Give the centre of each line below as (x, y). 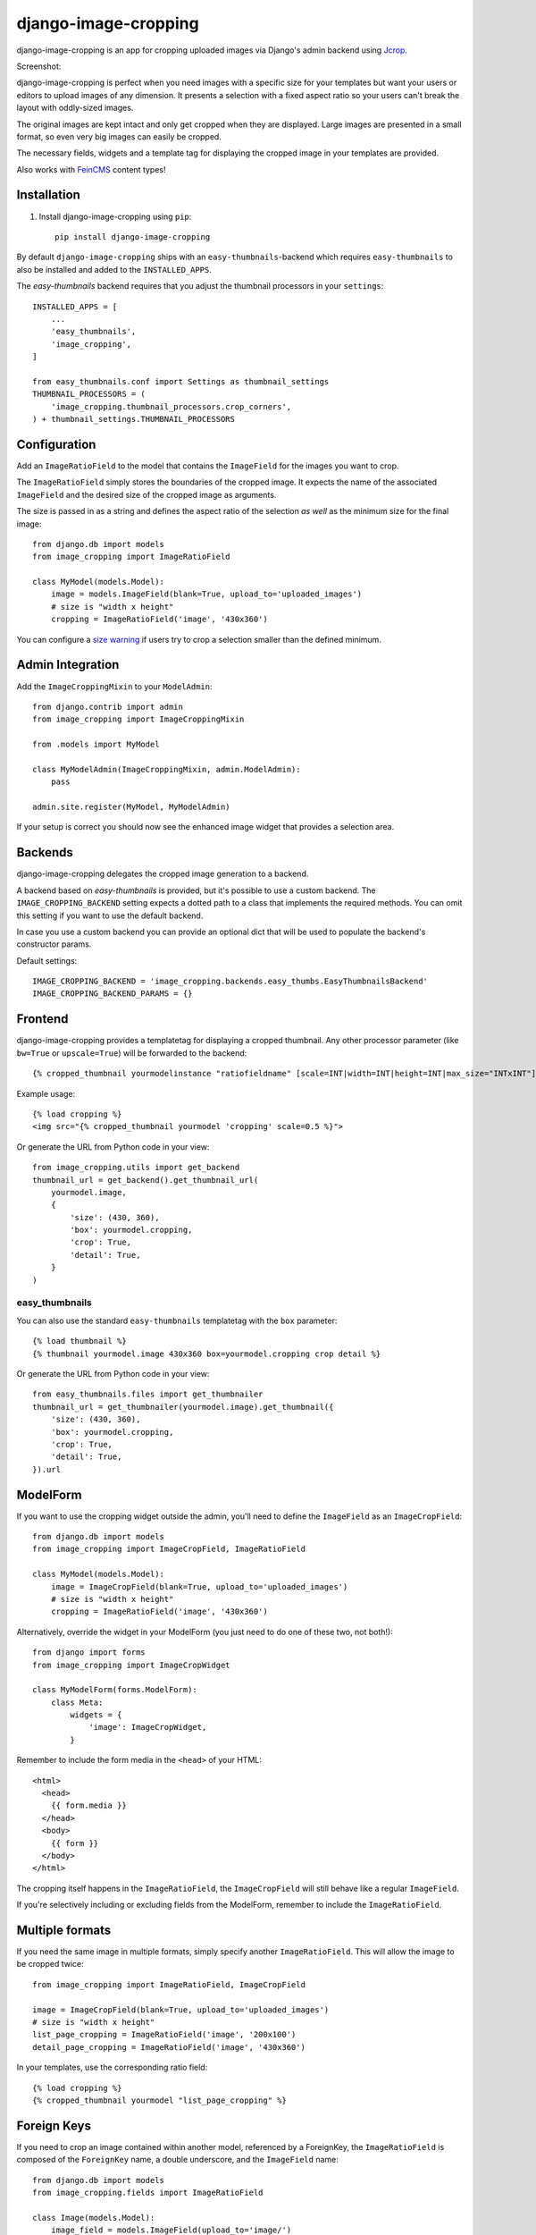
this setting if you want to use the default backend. (110, 915)
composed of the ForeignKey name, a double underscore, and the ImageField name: (177, 2160)
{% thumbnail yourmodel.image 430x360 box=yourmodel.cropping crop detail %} (207, 1354)
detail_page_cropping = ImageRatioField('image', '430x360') (169, 2047)
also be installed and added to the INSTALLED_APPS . (114, 269)
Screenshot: (39, 66)
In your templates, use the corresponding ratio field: (112, 2067)
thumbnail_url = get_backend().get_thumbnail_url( (146, 1180)
